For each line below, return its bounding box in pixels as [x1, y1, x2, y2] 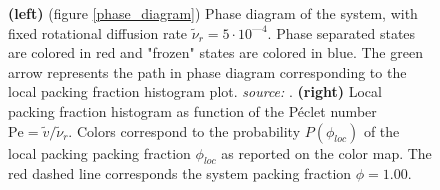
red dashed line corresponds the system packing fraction [8, 163, 352, 184]
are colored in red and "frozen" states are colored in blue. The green [8, 42, 423, 63]
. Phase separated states [267, 22, 416, 43]
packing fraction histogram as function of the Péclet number [8, 100, 377, 121]
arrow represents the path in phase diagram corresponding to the [8, 61, 407, 82]
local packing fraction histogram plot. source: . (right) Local [8, 81, 382, 102]
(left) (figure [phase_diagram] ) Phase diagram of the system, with [8, 3, 418, 23]
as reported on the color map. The [221, 142, 432, 163]
